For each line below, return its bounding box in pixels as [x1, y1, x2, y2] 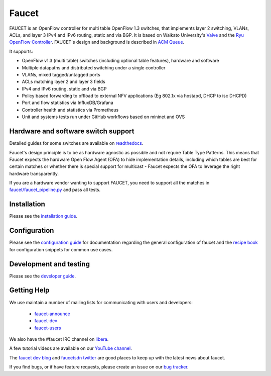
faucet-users [34, 325, 61, 331]
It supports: [9, 48, 34, 54]
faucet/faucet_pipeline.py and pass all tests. [9, 186, 101, 193]
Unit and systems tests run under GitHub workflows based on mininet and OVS [22, 114, 185, 120]
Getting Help [9, 286, 50, 295]
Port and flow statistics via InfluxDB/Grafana [22, 100, 113, 106]
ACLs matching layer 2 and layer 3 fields [22, 78, 105, 85]
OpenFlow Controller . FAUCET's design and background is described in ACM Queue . [9, 39, 185, 45]
